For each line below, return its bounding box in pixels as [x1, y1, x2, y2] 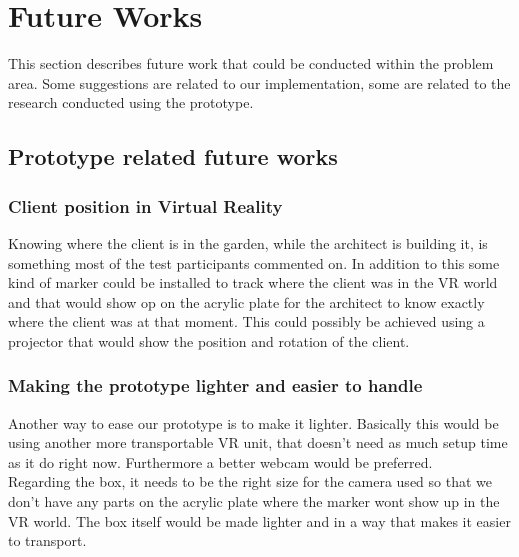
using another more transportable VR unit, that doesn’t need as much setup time [8, 432, 508, 453]
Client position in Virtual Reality [8, 193, 283, 218]
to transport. [8, 530, 87, 551]
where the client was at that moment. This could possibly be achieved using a [8, 311, 485, 332]
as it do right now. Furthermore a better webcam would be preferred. [8, 451, 433, 472]
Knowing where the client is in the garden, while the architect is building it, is [8, 232, 488, 253]
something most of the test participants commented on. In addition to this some [8, 252, 500, 273]
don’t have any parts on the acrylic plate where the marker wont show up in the [8, 491, 500, 512]
